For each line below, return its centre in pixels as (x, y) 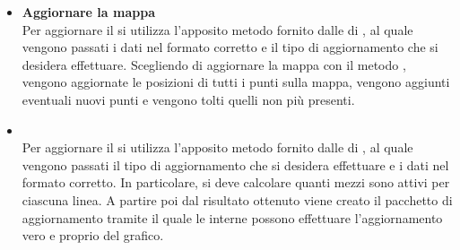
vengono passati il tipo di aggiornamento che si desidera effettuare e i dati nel (235, 164)
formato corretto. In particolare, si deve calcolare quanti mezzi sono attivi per (236, 182)
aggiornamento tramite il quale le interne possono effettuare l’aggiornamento (232, 217)
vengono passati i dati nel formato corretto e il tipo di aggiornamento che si (230, 47)
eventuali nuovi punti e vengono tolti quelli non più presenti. (188, 99)
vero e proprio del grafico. (93, 235)
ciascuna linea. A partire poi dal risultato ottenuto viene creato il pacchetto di (237, 199)
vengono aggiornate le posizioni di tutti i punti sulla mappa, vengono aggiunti (236, 82)
